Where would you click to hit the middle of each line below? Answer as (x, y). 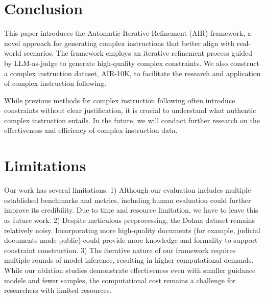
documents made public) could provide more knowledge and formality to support (131, 240)
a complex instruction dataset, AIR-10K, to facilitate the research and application (132, 73)
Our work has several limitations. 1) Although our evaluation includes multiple (128, 190)
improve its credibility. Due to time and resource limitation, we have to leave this (131, 210)
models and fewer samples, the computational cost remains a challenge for (120, 280)
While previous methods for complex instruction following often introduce (120, 100)
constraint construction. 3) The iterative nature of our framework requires (120, 250)
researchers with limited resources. (58, 290)
